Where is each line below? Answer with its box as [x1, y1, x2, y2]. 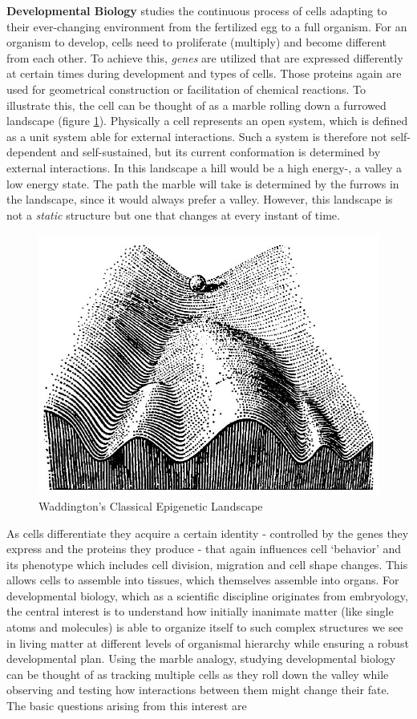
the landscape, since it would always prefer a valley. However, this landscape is [6, 191, 393, 208]
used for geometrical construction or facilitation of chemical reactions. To [6, 80, 366, 97]
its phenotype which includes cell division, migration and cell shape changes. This [6, 555, 408, 572]
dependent [6, 143, 58, 160]
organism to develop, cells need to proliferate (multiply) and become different [6, 34, 387, 50]
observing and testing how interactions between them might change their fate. [6, 681, 390, 698]
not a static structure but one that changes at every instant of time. [6, 206, 340, 223]
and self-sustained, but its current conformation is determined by [60, 143, 381, 160]
